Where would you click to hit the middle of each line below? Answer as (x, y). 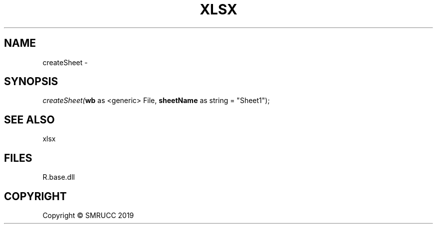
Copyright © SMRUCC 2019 (88, 215)
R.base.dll (59, 177)
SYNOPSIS (31, 82)
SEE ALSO (29, 119)
